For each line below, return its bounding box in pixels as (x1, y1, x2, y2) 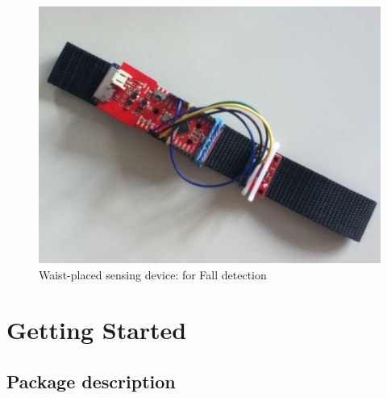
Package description (6, 368, 176, 393)
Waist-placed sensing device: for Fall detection (39, 266, 267, 283)
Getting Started (6, 313, 187, 346)
